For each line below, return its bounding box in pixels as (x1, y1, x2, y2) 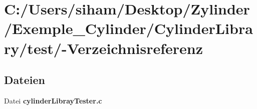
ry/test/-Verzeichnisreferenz (4, 37, 203, 58)
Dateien (4, 72, 45, 87)
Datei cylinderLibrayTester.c (4, 95, 102, 105)
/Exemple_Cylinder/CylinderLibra (4, 18, 253, 38)
